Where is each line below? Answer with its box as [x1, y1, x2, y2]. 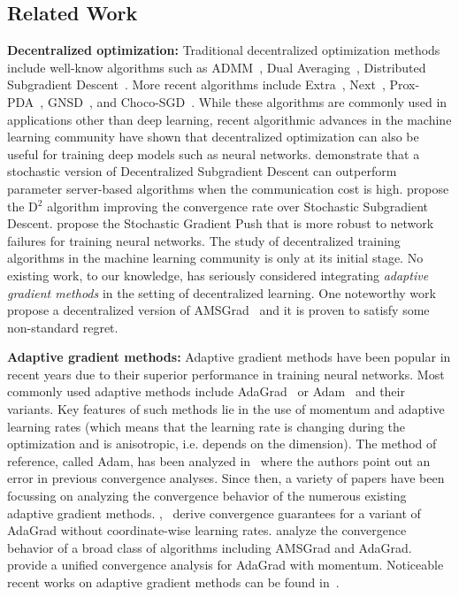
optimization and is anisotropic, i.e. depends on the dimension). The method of [7, 434, 437, 453]
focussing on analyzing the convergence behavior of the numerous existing [7, 486, 407, 505]
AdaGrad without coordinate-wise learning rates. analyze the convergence [7, 521, 407, 540]
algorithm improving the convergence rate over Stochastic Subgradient [47, 196, 428, 215]
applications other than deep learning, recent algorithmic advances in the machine [7, 110, 452, 128]
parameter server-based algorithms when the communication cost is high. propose [7, 179, 449, 197]
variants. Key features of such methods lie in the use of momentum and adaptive [7, 400, 445, 418]
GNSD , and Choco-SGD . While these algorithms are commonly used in [47, 92, 448, 111]
